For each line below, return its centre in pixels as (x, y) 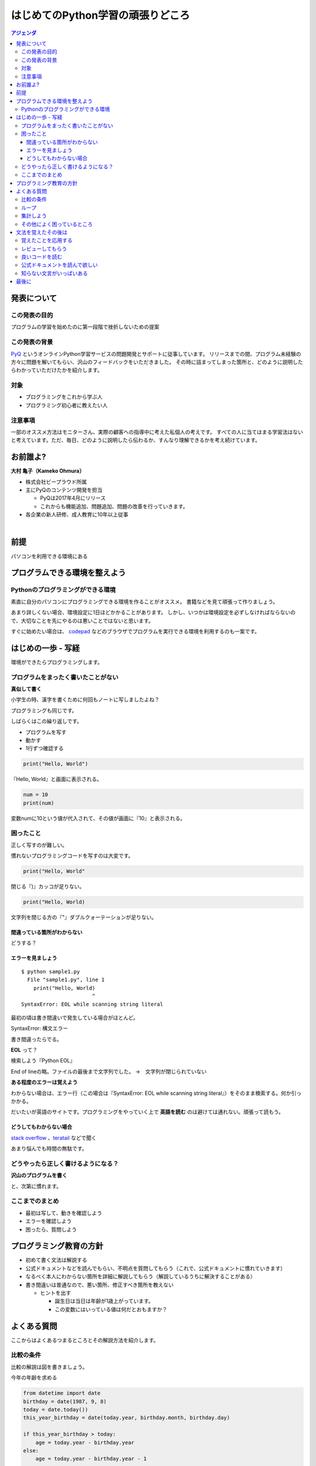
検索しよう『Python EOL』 (43, 1061)
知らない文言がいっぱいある (54, 273)
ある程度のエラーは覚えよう (44, 1082)
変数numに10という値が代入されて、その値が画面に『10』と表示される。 (98, 818)
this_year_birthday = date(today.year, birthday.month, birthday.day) (127, 1418)
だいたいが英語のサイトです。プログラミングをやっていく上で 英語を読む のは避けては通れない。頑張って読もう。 (147, 1112)
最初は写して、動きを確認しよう (64, 1213)
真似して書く (26, 688)
